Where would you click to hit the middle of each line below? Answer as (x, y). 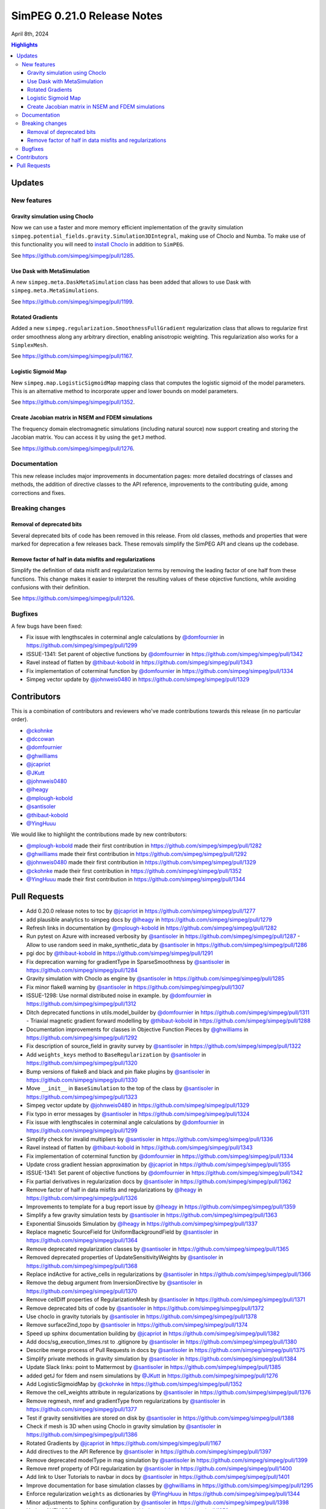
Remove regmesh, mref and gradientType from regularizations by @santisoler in (126, 1401)
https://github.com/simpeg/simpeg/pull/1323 (82, 1097)
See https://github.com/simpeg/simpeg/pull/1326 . (73, 598)
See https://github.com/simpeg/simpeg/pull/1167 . (72, 356)
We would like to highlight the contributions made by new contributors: (99, 834)
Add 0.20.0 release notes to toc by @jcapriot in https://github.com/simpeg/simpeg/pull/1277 (141, 911)
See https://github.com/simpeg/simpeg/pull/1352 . (73, 402)
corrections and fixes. (38, 493)
